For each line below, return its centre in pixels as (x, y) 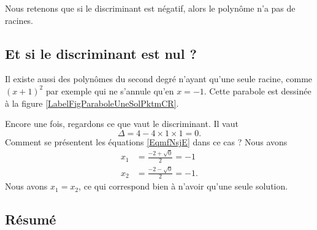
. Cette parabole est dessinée (258, 90)
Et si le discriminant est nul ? (101, 53)
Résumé (31, 219)
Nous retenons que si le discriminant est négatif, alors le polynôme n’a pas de (150, 8)
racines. (19, 20)
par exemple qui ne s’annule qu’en (110, 90)
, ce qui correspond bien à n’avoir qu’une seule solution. (183, 186)
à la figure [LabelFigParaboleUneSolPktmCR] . (92, 103)
